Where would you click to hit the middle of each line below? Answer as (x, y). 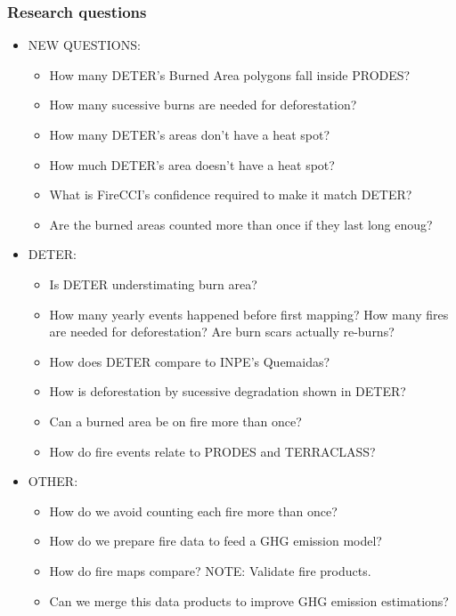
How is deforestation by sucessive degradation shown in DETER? (228, 391)
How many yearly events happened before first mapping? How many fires (249, 314)
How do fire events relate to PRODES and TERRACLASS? (212, 451)
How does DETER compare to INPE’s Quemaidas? (190, 361)
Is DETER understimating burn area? (153, 284)
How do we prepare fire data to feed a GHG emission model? (216, 541)
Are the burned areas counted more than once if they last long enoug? (241, 224)
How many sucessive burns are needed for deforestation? (203, 105)
